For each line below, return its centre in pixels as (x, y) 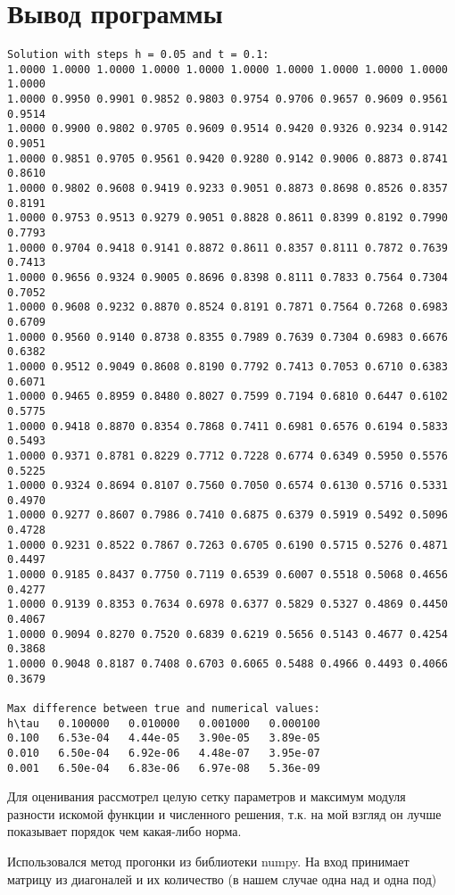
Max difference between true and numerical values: (164, 709)
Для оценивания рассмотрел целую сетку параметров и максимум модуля (207, 796)
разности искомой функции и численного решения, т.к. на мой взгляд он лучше (224, 813)
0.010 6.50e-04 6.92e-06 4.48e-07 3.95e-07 (164, 753)
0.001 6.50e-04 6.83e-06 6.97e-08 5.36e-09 (164, 768)
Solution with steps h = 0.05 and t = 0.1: (138, 55)
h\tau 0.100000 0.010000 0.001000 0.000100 (164, 723)
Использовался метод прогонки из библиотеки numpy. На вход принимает (208, 862)
